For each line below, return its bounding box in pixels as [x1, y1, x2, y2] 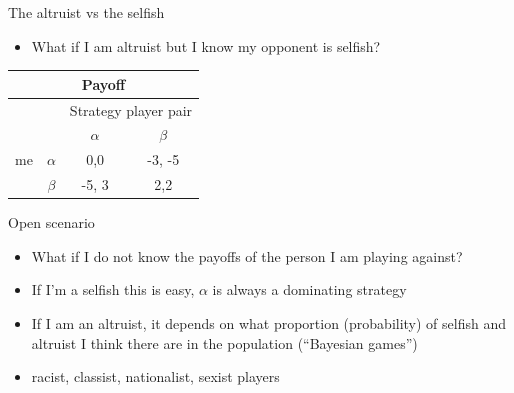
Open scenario [8, 212, 95, 233]
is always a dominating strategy [212, 279, 407, 300]
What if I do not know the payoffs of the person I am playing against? [31, 245, 463, 266]
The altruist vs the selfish [8, 2, 165, 22]
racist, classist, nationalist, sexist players [31, 366, 280, 387]
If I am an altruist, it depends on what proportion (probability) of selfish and [31, 312, 507, 333]
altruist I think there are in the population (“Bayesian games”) [31, 332, 418, 353]
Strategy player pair [69, 99, 193, 120]
